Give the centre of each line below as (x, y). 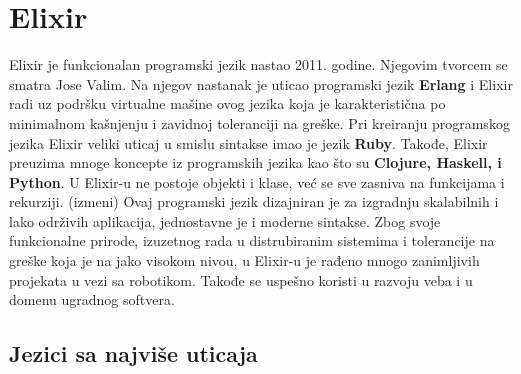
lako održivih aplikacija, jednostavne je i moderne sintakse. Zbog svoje (225, 220)
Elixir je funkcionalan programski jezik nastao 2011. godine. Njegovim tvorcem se (258, 64)
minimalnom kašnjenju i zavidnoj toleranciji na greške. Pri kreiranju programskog (259, 122)
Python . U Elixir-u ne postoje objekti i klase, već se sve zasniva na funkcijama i (257, 181)
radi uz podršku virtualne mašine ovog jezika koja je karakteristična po (227, 103)
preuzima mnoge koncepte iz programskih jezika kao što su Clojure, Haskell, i (255, 162)
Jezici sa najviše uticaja (133, 353)
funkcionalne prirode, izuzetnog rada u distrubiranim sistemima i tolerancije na (252, 240)
